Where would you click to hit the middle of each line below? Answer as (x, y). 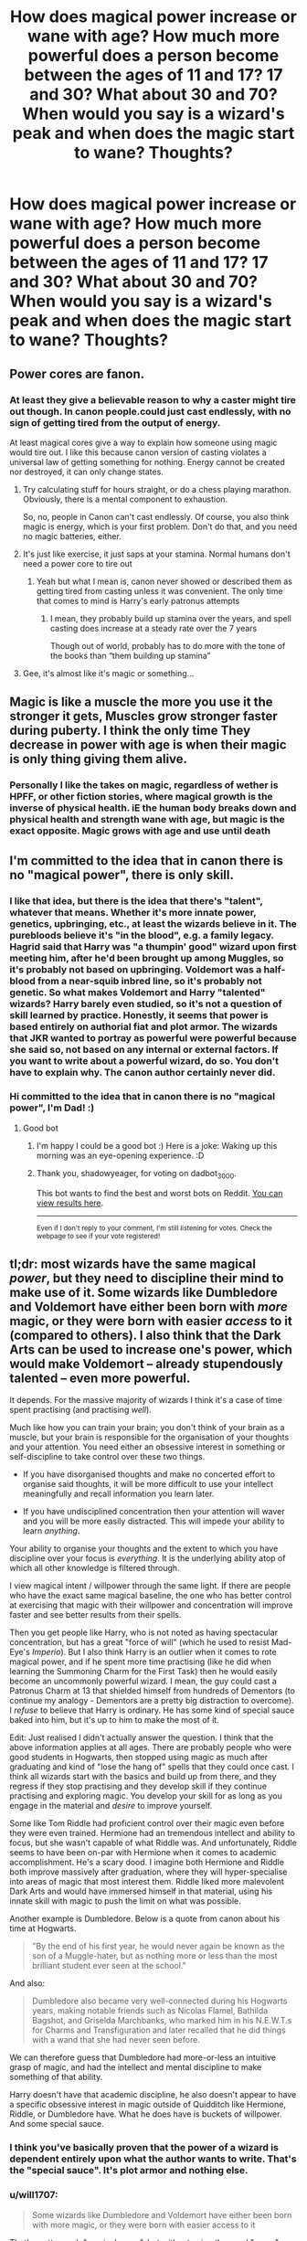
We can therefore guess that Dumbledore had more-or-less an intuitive (143, 2057)
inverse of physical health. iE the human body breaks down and (153, 808)
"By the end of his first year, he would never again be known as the (158, 1946)
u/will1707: (34, 2195)
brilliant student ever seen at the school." (109, 1966)
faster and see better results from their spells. (95, 1615)
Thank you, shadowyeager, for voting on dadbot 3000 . (137, 1174)
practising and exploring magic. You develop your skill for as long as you (146, 1796)
